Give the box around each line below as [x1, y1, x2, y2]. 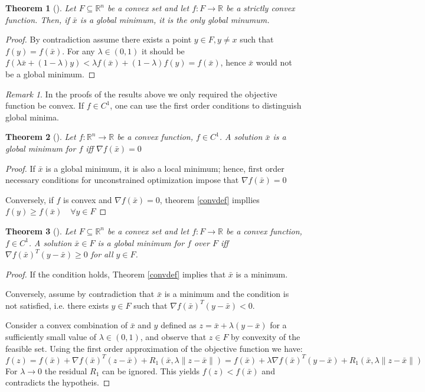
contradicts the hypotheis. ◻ [5, 376, 110, 388]
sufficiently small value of [5, 331, 97, 343]
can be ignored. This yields [102, 364, 200, 377]
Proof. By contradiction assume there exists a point [5, 33, 192, 45]
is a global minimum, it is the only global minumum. [80, 13, 270, 25]
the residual [44, 364, 87, 377]
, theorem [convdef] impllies [159, 193, 260, 205]
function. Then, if [5, 13, 70, 25]
